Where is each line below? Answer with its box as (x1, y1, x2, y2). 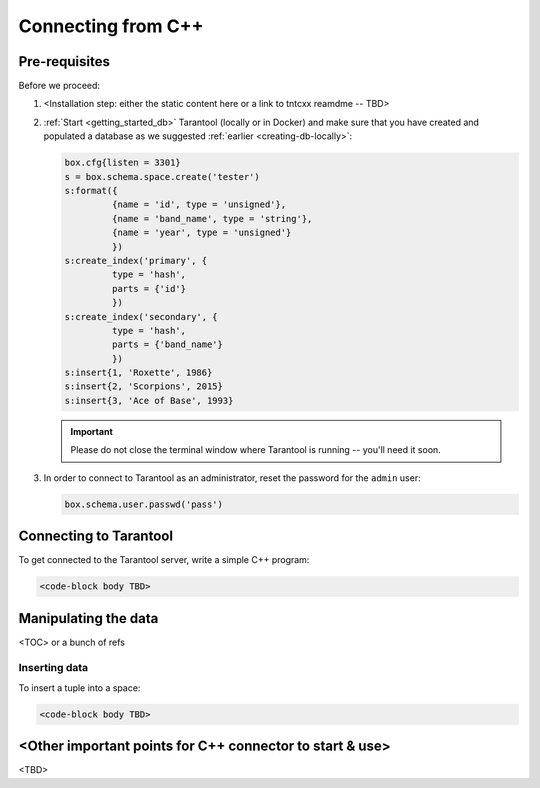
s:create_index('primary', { (64, 255, 208, 266)
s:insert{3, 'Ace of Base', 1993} (64, 395, 234, 406)
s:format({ (64, 185, 118, 196)
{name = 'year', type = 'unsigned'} (111, 227, 292, 239)
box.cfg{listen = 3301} (64, 157, 182, 169)
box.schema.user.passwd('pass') (64, 498, 224, 510)
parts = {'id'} (111, 283, 187, 294)
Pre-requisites (18, 53, 110, 70)
